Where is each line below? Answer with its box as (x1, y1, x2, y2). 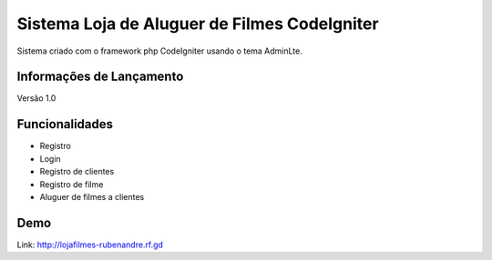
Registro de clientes (39, 166, 115, 177)
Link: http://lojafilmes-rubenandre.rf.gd (16, 239, 164, 250)
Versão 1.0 (16, 93, 56, 104)
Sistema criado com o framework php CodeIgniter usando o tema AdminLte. (16, 45, 302, 56)
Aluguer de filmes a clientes (39, 191, 145, 202)
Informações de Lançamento (16, 69, 184, 85)
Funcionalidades (16, 116, 114, 132)
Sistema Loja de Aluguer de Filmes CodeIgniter (16, 14, 379, 34)
